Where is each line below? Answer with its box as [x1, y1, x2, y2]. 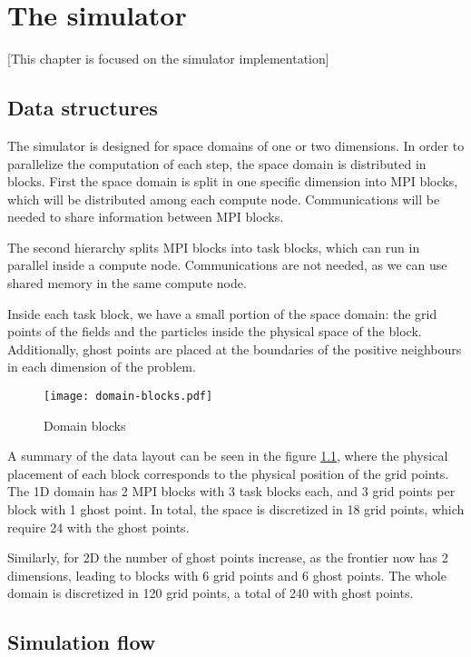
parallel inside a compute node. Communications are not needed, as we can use [7, 255, 447, 274]
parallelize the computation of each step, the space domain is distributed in [7, 154, 427, 173]
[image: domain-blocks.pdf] [44, 390, 213, 403]
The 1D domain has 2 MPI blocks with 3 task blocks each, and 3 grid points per [7, 482, 456, 501]
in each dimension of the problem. [7, 357, 196, 376]
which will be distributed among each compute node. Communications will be [7, 189, 440, 208]
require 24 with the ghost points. [7, 517, 190, 536]
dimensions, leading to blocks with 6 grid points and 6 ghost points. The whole [7, 565, 446, 584]
